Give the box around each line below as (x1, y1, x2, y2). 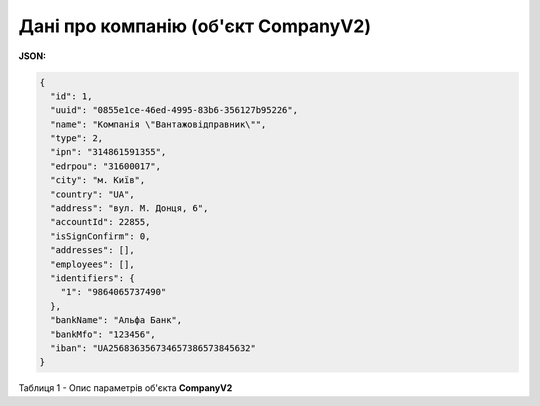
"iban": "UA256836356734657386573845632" (50, 342, 257, 354)
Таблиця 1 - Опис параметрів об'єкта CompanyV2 (18, 382, 233, 394)
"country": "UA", (50, 188, 135, 200)
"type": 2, (50, 133, 104, 144)
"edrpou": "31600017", (50, 160, 162, 172)
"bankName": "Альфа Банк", (50, 315, 183, 326)
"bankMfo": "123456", (50, 328, 157, 340)
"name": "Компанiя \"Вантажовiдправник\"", (50, 118, 267, 130)
